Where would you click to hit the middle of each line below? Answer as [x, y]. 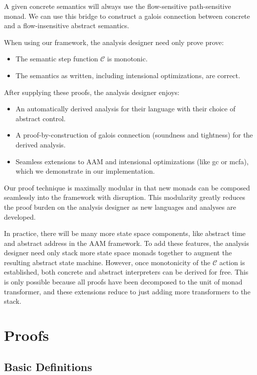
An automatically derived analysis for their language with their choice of [126, 109]
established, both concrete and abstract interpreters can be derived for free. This [126, 272]
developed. [20, 216]
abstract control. [41, 118]
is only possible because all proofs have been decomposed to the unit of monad [123, 282]
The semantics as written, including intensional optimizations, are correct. [128, 75]
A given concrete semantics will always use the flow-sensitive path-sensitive [118, 6]
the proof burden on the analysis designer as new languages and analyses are [120, 207]
